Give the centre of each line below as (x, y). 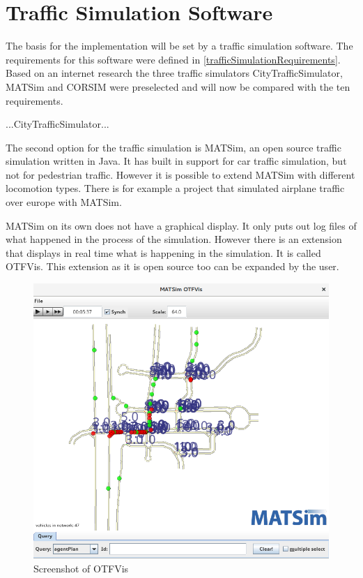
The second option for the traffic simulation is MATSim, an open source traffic (173, 147)
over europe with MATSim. (64, 202)
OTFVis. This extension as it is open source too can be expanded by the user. (172, 266)
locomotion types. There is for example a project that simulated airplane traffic (175, 188)
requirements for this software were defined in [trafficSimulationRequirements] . (173, 59)
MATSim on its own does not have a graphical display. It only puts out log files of (181, 225)
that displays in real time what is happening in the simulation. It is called (163, 252)
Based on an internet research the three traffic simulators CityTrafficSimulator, (174, 73)
